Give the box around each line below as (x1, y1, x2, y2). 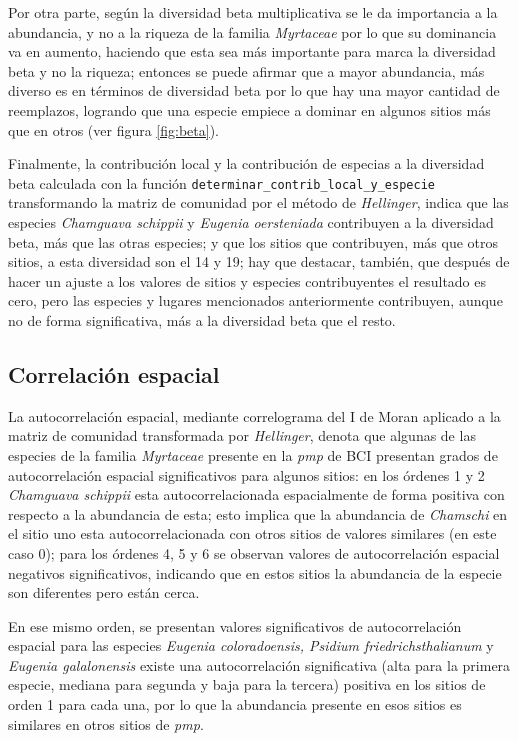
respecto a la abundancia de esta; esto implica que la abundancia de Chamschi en (8, 503, 508, 524)
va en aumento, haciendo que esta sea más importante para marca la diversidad (8, 41, 496, 62)
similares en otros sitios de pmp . (8, 713, 204, 734)
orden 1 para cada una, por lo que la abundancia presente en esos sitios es (8, 694, 462, 715)
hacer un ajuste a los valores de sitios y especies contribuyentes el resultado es (8, 270, 487, 291)
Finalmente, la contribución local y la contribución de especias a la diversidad (8, 153, 485, 174)
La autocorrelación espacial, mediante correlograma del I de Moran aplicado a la (8, 405, 501, 426)
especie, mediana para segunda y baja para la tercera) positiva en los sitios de (8, 674, 486, 695)
